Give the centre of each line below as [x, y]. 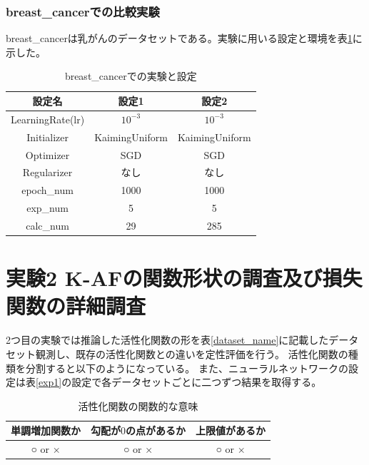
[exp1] [49, 382]
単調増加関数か [46, 430]
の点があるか [156, 430]
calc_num [47, 225]
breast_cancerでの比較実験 [83, 11]
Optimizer [47, 154]
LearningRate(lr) [48, 119]
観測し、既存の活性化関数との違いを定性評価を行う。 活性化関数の [192, 353]
